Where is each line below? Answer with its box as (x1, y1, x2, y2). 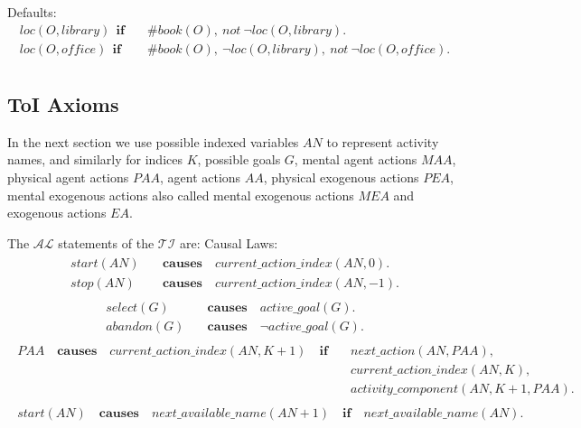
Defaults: (7, 3, 57, 21)
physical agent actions (7, 168, 129, 187)
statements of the (58, 233, 155, 252)
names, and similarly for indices (7, 150, 183, 169)
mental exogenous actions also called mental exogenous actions (7, 185, 354, 204)
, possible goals (197, 150, 281, 169)
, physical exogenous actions (263, 168, 419, 187)
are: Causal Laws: (180, 233, 278, 252)
